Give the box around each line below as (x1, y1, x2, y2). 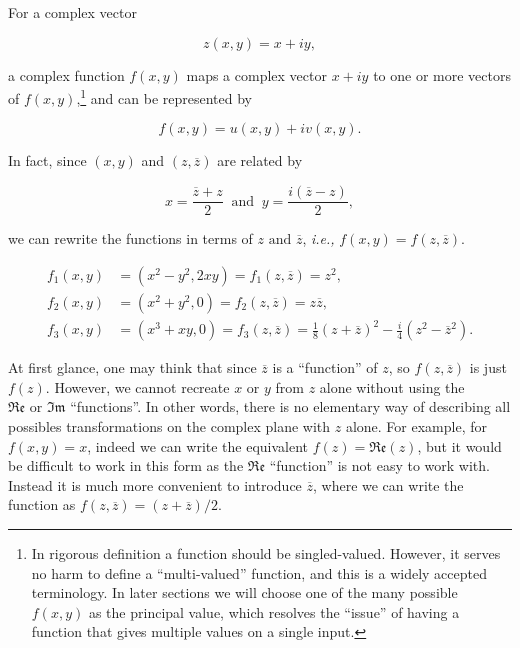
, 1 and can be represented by (76, 85, 252, 108)
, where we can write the (313, 474, 464, 495)
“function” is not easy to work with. (269, 455, 490, 476)
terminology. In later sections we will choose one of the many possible (31, 582, 458, 603)
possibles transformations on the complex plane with (8, 416, 331, 437)
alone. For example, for (345, 416, 487, 437)
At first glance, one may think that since (8, 357, 257, 378)
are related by (217, 150, 303, 171)
